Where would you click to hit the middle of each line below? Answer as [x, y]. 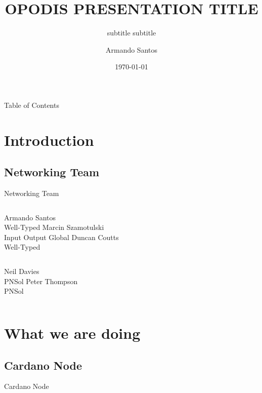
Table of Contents [32, 105]
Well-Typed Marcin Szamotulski [54, 227]
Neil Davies [22, 271]
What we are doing [72, 333]
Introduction [49, 140]
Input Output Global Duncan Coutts [61, 237]
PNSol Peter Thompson [41, 281]
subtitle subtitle [132, 33]
